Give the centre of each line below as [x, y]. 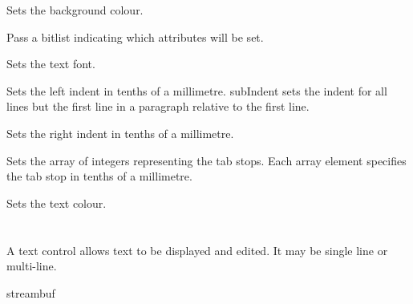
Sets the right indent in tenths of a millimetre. [120, 133]
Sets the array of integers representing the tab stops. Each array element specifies [206, 160]
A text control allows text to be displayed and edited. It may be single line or [197, 250]
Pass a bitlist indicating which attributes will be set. [135, 36]
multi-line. [32, 266]
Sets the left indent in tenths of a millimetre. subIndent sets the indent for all [197, 90]
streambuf [31, 292]
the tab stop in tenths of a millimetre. [99, 176]
